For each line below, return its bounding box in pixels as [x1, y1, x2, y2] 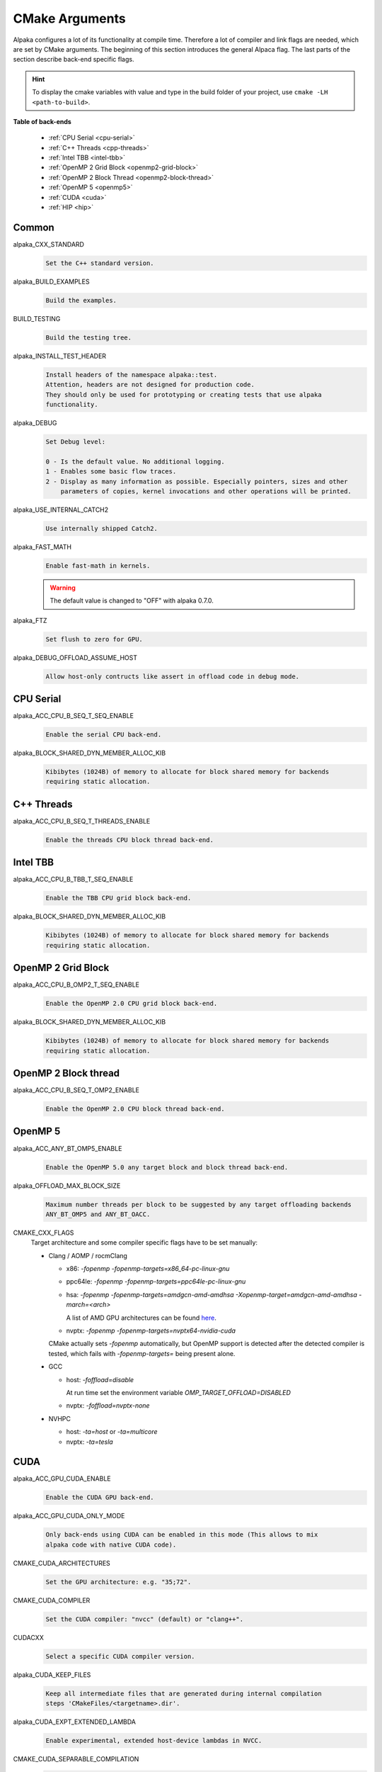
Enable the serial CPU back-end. [45, 731, 162, 739]
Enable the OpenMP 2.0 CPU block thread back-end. [45, 1105, 226, 1113]
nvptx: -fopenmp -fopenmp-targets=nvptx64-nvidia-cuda [66, 1326, 236, 1335]
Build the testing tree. [45, 333, 132, 342]
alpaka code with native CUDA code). [45, 1540, 177, 1549]
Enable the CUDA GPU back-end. [45, 1493, 155, 1502]
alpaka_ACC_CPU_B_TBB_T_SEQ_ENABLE [13, 875, 134, 884]
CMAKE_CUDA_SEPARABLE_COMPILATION [13, 1755, 139, 1763]
